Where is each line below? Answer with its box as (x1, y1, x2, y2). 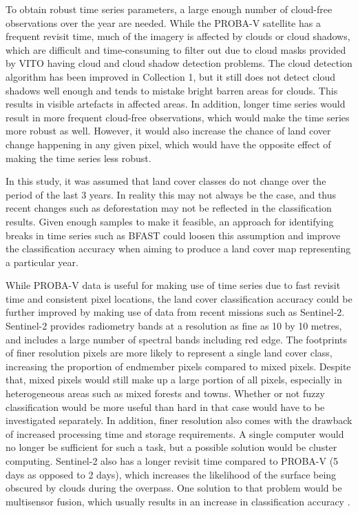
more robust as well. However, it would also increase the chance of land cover (6, 123, 331, 138)
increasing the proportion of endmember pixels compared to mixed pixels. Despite (6, 359, 351, 373)
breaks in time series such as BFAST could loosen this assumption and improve (6, 228, 341, 242)
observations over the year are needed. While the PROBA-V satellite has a (6, 15, 321, 30)
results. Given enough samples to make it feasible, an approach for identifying (6, 214, 334, 228)
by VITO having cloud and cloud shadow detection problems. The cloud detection (6, 56, 352, 70)
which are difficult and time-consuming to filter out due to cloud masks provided (6, 42, 346, 57)
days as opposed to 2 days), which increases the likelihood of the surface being (6, 467, 337, 481)
